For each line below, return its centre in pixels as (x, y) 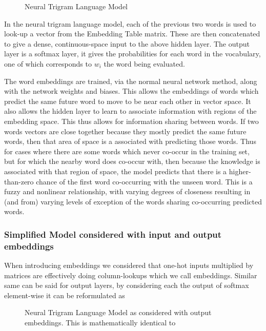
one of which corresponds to (48, 63)
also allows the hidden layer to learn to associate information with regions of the (130, 111)
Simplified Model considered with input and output (113, 234)
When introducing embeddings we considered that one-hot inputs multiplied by (129, 265)
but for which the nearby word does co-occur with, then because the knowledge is (132, 161)
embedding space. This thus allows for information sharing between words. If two (131, 121)
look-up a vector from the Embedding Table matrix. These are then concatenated (132, 34)
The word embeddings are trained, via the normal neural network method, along (131, 81)
